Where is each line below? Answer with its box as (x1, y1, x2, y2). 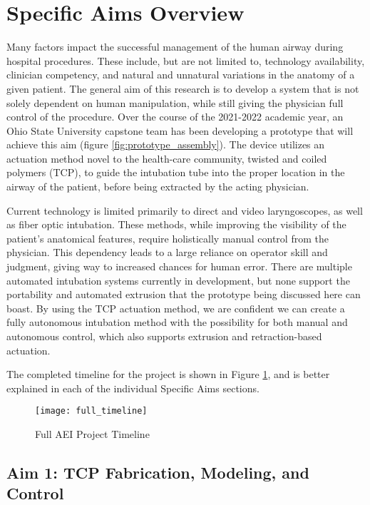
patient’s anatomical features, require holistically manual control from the (6, 230, 329, 245)
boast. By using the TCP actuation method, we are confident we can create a (6, 300, 345, 315)
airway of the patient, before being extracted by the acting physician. (6, 179, 309, 194)
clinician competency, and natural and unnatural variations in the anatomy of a (6, 67, 355, 82)
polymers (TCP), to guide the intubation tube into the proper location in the (6, 165, 345, 180)
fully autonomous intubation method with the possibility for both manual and (6, 315, 348, 330)
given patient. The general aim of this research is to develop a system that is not (6, 81, 359, 96)
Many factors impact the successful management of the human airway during (6, 39, 344, 54)
